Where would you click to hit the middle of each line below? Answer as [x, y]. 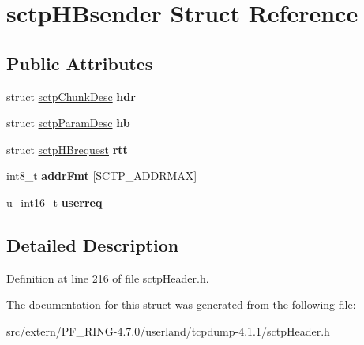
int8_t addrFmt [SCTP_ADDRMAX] [102, 176]
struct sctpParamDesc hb [68, 123]
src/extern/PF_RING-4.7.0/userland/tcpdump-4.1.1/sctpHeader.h [168, 330]
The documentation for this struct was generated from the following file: [181, 304]
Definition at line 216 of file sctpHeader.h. [108, 277]
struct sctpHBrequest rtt [67, 149]
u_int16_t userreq [54, 202]
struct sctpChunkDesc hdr [71, 96]
